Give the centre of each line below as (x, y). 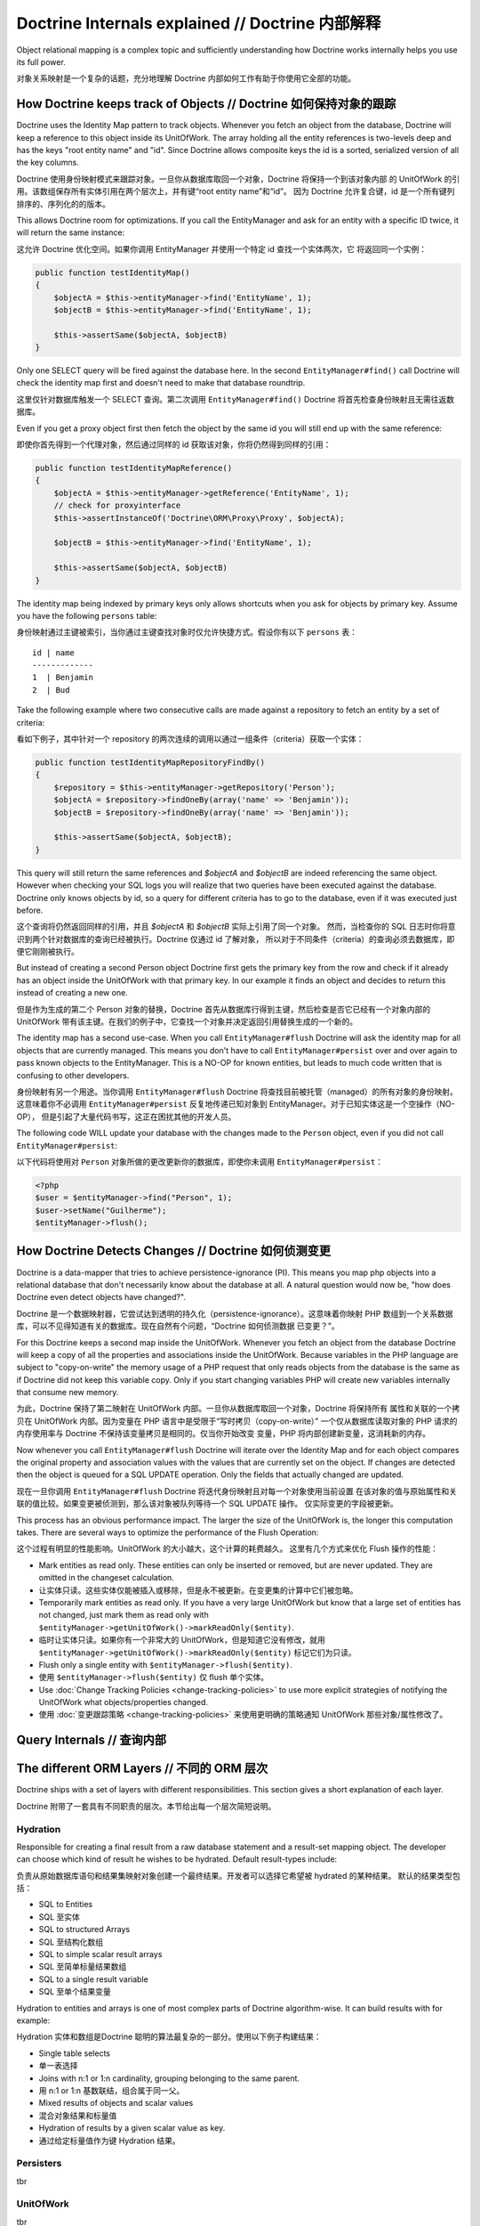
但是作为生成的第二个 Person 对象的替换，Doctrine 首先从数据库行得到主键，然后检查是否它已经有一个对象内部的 (224, 1009)
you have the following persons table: (87, 615)
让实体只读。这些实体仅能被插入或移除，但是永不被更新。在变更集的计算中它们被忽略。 (198, 1590)
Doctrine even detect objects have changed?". (101, 1297)
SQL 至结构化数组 (71, 1942)
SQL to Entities (66, 1905)
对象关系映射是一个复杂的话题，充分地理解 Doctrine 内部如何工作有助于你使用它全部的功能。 (186, 78)
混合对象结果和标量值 (78, 2116)
